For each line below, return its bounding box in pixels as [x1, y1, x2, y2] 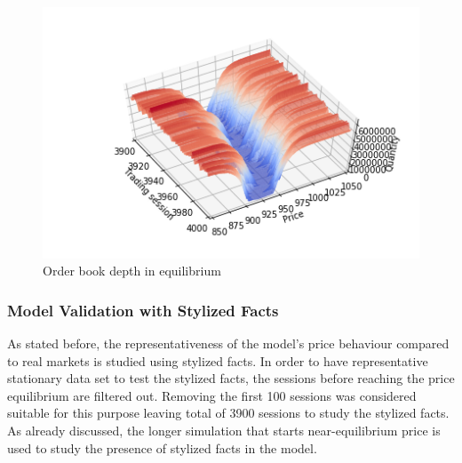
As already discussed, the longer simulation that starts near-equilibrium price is [7, 421, 441, 440]
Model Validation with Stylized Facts [7, 299, 279, 321]
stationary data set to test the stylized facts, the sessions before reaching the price [7, 369, 455, 387]
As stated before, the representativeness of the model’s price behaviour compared [7, 334, 450, 353]
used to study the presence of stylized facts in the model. [7, 438, 317, 457]
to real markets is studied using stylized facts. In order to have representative [7, 351, 428, 370]
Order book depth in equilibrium [43, 261, 221, 280]
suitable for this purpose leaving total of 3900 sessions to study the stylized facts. [7, 403, 450, 422]
